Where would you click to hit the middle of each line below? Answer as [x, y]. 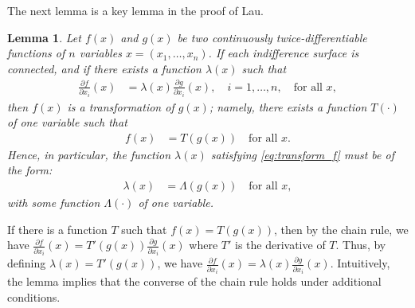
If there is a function [57, 229]
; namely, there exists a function [288, 106]
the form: [30, 170]
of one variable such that [67, 122]
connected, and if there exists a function [104, 68]
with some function [54, 203]
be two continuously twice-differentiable [272, 37]
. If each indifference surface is [284, 53]
